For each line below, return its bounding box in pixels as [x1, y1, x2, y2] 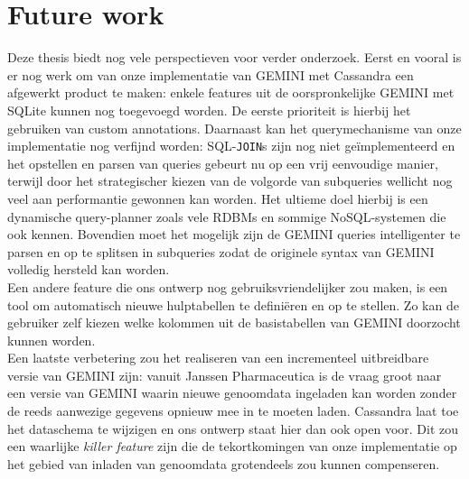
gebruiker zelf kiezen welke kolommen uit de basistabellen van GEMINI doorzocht [7, 313, 461, 332]
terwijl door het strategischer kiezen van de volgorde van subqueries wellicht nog [7, 171, 453, 190]
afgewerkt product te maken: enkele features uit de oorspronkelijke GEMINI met [7, 83, 455, 102]
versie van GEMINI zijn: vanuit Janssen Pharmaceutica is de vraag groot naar [7, 365, 442, 384]
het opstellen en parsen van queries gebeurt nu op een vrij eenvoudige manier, [7, 153, 438, 172]
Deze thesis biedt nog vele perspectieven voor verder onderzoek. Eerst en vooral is [7, 48, 462, 67]
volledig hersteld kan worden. [7, 260, 170, 279]
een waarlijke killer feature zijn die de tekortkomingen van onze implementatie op [7, 437, 457, 456]
